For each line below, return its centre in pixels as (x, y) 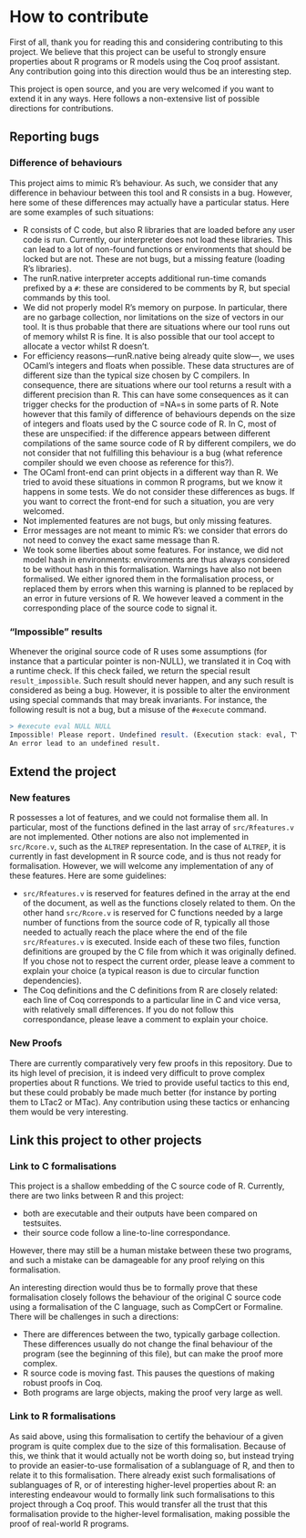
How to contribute (79, 17)
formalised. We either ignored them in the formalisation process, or (148, 579)
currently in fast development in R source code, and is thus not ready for (146, 856)
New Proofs (36, 1043)
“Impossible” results (56, 632)
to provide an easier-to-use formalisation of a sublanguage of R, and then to (152, 1465)
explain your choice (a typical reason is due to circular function (141, 971)
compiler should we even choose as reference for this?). (128, 462)
